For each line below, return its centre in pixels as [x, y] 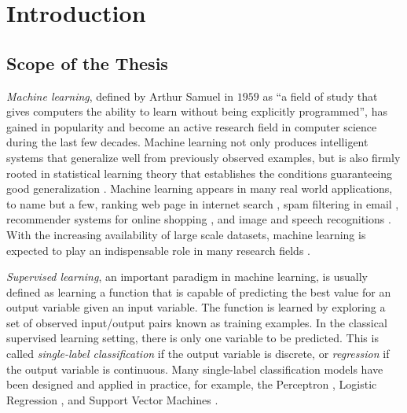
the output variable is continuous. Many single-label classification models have [195, 369]
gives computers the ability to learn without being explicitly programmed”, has [197, 111]
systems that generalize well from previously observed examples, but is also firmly [203, 157]
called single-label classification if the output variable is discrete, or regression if [198, 354]
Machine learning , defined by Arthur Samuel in [120, 96]
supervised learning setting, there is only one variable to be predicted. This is [192, 338]
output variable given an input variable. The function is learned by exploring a [196, 307]
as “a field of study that [320, 96]
